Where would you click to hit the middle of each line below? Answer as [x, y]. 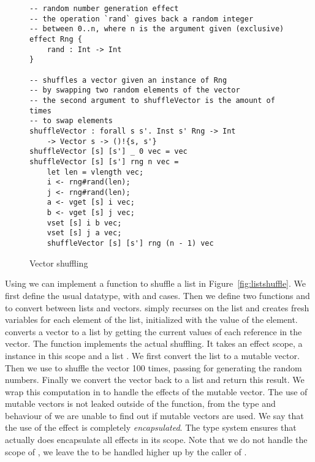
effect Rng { [56, 39]
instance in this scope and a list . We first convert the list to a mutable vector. [152, 355]
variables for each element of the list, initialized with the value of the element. [151, 320]
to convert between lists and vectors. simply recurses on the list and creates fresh [157, 307]
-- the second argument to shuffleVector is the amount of [152, 100]
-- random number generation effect [104, 9]
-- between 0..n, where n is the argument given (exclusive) [157, 29]
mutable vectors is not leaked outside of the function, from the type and [140, 403]
